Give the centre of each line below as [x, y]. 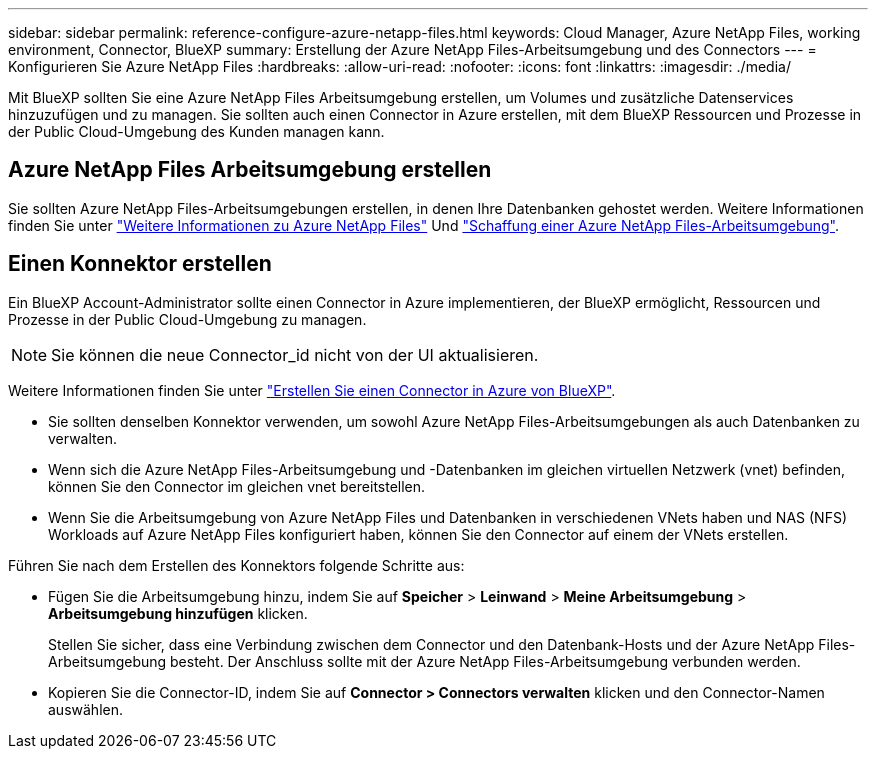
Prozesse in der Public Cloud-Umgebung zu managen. [187, 319]
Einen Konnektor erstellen [140, 264]
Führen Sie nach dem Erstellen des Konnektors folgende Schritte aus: [236, 565]
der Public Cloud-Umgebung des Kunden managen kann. [196, 131]
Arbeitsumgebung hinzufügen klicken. [178, 613]
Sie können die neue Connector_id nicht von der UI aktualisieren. [295, 354]
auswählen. [85, 709]
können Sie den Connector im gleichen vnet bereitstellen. [237, 486]
